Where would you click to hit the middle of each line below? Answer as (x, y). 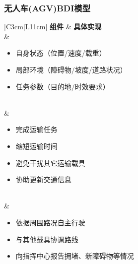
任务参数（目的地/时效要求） (63, 86)
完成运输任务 (36, 129)
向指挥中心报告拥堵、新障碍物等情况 (75, 256)
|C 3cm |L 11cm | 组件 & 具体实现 (53, 27)
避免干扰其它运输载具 (50, 163)
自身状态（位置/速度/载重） (61, 53)
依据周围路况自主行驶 (50, 222)
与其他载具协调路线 (47, 239)
